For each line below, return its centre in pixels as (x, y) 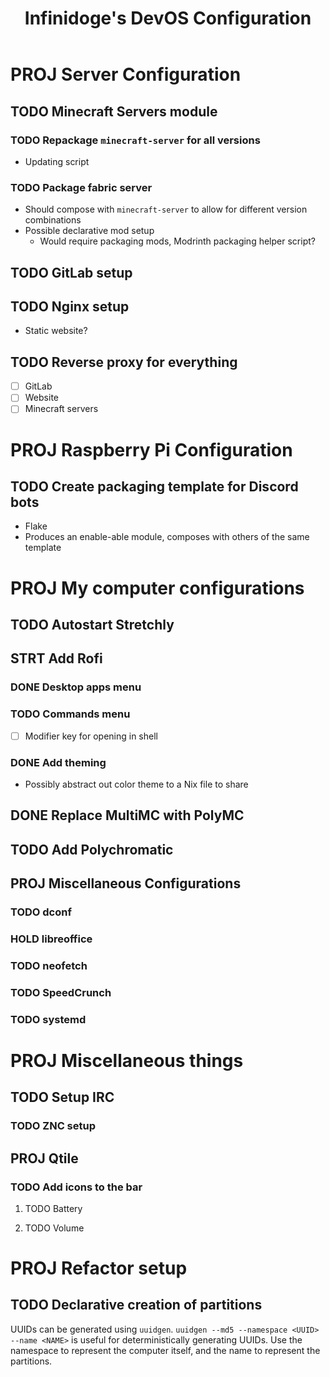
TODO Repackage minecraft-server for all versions (135, 140)
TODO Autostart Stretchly (92, 624)
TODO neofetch (49, 965)
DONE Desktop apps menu (76, 687)
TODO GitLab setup (71, 272)
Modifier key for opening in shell (91, 736)
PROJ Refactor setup (99, 1268)
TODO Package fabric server (81, 187)
